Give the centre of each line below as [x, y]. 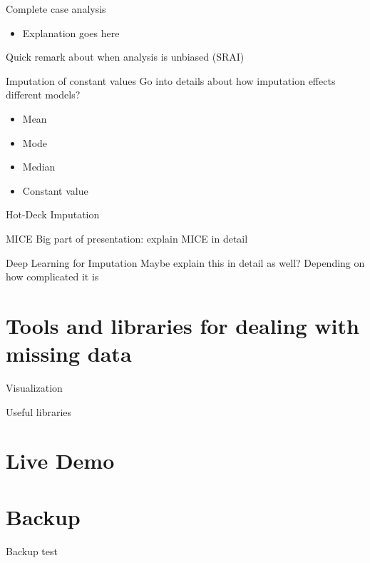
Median [39, 167]
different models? [43, 95]
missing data [69, 354]
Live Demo [60, 461]
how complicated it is [52, 277]
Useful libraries [39, 411]
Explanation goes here [71, 32]
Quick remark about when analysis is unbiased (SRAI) [125, 57]
